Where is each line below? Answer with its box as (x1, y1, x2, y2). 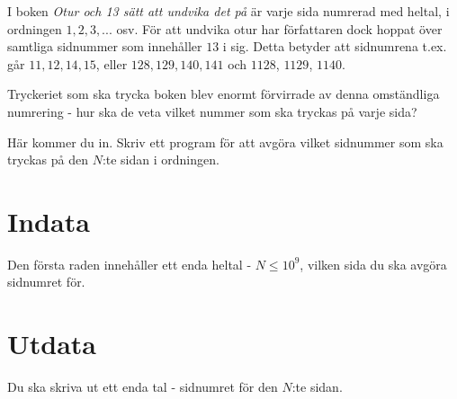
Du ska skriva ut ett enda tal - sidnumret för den (7, 377, 278, 396)
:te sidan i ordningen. (102, 150, 220, 169)
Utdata (7, 325, 97, 362)
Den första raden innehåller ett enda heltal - (7, 254, 252, 273)
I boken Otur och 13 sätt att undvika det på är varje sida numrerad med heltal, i (7, 2, 450, 20)
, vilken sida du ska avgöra (300, 254, 447, 273)
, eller (95, 54, 128, 73)
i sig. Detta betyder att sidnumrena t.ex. (222, 37, 447, 56)
